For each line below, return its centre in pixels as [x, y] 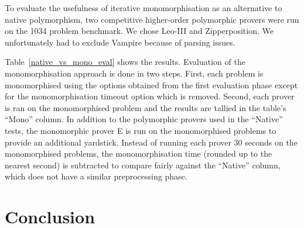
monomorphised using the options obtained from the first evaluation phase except [151, 84]
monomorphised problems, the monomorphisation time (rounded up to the [139, 153]
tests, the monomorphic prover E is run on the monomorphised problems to [141, 130]
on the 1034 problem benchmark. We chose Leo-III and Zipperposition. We [139, 31]
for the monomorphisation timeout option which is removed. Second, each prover [150, 96]
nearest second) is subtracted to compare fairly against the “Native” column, [143, 165]
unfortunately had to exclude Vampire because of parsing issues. [120, 42]
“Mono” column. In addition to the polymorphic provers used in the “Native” [144, 119]
